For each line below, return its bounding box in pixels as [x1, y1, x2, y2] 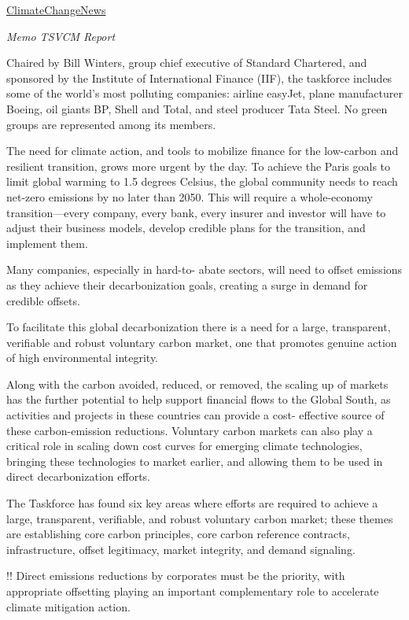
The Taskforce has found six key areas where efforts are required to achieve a [6, 495, 378, 511]
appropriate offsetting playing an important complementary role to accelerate [6, 583, 379, 599]
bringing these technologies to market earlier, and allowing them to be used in [6, 452, 383, 469]
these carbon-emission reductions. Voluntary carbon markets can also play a [6, 422, 373, 438]
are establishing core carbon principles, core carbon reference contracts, [6, 526, 350, 542]
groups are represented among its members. [6, 116, 216, 132]
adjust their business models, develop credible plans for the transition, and [6, 220, 366, 236]
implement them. [6, 234, 88, 251]
